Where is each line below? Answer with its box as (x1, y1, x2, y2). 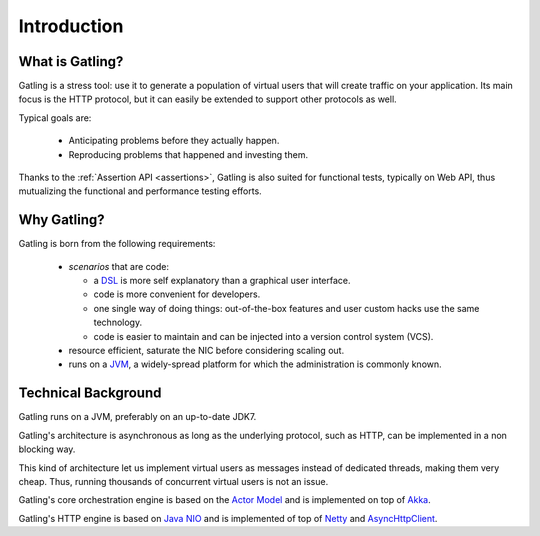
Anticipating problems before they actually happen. (68, 135, 280, 147)
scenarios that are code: (68, 260, 170, 272)
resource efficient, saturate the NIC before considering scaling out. (68, 345, 345, 357)
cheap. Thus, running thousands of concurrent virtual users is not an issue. (18, 475, 329, 487)
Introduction (18, 15, 124, 37)
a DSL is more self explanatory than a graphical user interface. (93, 275, 351, 287)
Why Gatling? (18, 211, 105, 229)
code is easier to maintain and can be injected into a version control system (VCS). (93, 330, 434, 342)
